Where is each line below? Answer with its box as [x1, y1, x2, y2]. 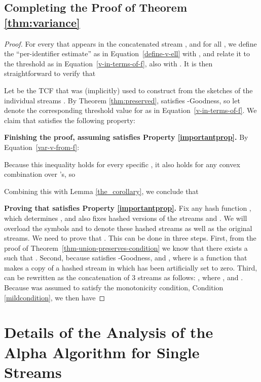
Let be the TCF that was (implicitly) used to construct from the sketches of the [4, 85, 253, 95]
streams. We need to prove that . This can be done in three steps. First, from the [4, 233, 256, 243]
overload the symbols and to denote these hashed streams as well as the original [4, 222, 252, 233]
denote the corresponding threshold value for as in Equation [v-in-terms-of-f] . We [4, 105, 257, 116]
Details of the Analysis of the [4, 322, 213, 342]
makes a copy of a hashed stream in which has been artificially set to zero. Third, [4, 262, 257, 273]
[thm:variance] [4, 14, 80, 30]
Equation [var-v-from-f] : [4, 141, 80, 152]
